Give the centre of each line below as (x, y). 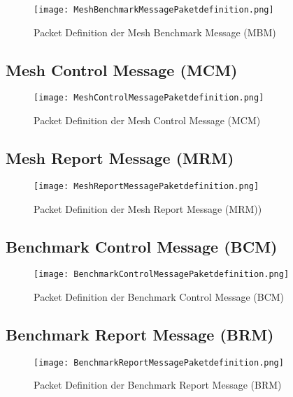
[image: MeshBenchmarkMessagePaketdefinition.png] (154, 10)
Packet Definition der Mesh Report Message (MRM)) (148, 208)
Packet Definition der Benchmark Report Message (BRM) (158, 385)
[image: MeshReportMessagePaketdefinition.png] (146, 186)
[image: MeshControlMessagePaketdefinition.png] (149, 98)
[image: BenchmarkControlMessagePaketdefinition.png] (162, 275)
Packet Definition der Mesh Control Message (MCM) (147, 120)
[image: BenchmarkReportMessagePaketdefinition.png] (159, 362)
